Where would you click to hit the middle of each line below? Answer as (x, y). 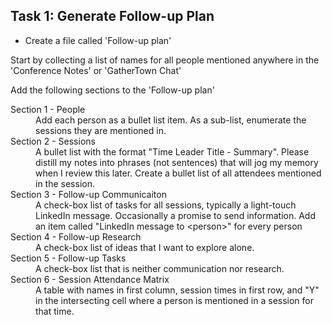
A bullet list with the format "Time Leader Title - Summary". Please (172, 151)
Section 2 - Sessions (53, 141)
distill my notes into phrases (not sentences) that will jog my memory (177, 162)
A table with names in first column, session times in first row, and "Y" (177, 290)
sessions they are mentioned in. (101, 130)
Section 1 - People (48, 109)
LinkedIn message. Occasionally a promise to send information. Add (176, 215)
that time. (55, 311)
